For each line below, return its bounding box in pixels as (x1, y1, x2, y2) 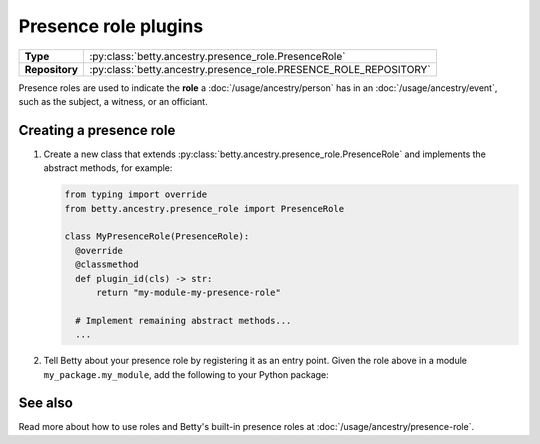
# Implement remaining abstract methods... (75, 315, 292, 326)
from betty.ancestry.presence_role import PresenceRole (64, 203, 345, 214)
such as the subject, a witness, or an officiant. (18, 95, 209, 107)
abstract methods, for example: (43, 162, 173, 174)
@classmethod (75, 259, 139, 270)
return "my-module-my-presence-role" (96, 286, 282, 298)
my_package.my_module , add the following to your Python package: (43, 368, 329, 380)
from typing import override (64, 189, 208, 200)
